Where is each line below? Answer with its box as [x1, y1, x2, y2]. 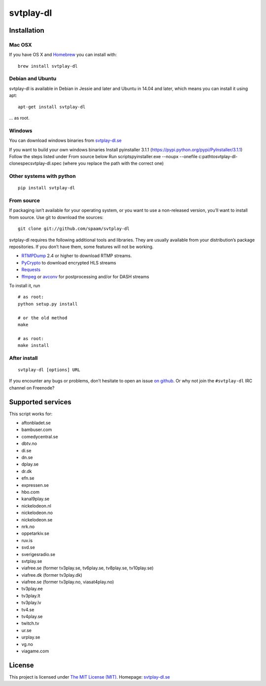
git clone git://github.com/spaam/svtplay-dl [18, 226, 130, 232]
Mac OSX [9, 41, 32, 48]
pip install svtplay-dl [18, 185, 75, 191]
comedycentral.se [21, 433, 59, 439]
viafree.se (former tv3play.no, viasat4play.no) [21, 579, 114, 585]
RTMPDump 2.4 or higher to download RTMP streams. [21, 253, 132, 259]
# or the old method [18, 315, 67, 321]
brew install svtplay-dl [18, 63, 78, 69]
